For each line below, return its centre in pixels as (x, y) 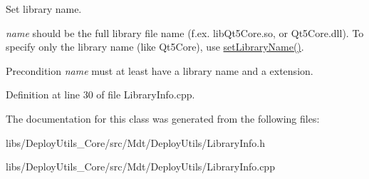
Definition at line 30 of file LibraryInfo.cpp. (100, 94)
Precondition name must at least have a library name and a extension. (160, 70)
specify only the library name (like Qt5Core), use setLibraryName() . (155, 47)
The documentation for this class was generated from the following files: (163, 118)
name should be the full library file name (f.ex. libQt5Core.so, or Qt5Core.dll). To (185, 32)
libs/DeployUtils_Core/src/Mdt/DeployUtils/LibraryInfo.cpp (140, 167)
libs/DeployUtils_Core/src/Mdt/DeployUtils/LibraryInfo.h (135, 142)
